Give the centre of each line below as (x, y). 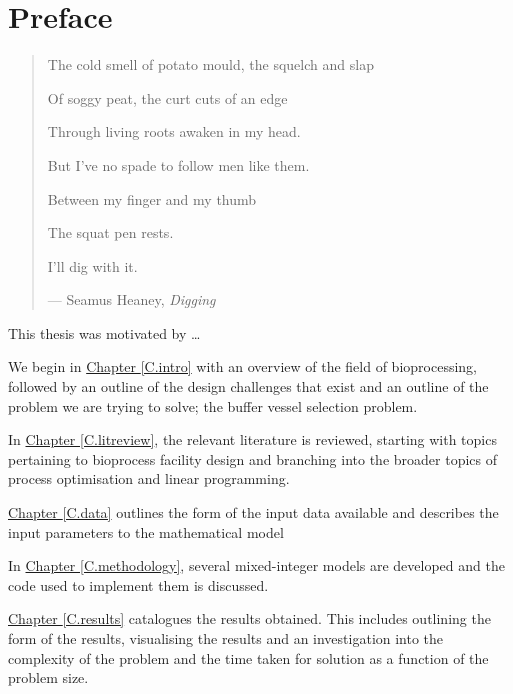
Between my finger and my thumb (152, 198)
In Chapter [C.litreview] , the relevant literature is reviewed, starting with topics (252, 439)
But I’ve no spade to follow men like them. (178, 164)
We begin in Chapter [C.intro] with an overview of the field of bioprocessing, (242, 366)
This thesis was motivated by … (104, 332)
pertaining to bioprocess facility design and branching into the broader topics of (253, 458)
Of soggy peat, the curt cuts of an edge (167, 97)
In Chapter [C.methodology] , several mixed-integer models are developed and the (256, 565)
